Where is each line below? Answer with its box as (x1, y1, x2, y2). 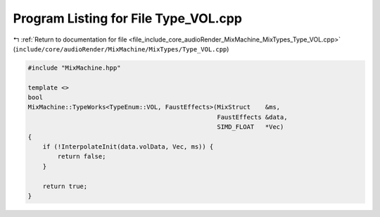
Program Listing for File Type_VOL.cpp (13, 11, 243, 26)
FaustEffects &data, (217, 113, 288, 121)
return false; (57, 152, 106, 161)
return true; (42, 182, 88, 190)
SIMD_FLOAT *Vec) (217, 123, 284, 131)
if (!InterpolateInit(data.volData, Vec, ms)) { (42, 143, 214, 151)
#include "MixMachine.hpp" (27, 63, 121, 72)
